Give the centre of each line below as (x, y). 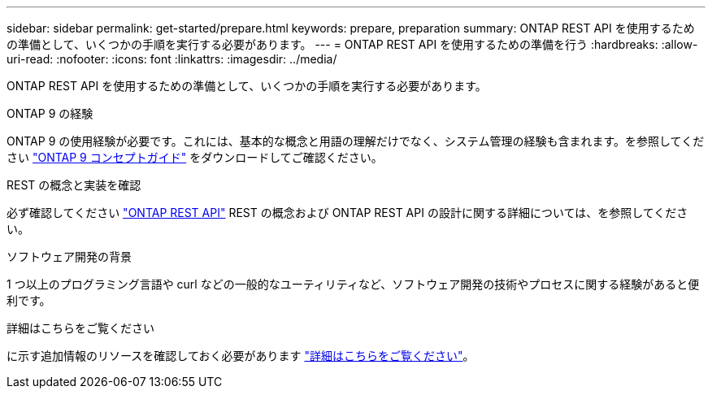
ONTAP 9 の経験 (50, 113)
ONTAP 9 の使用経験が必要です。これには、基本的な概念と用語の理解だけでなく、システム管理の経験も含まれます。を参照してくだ (356, 141)
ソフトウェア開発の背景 (69, 256)
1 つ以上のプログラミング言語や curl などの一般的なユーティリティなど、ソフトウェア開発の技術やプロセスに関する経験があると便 (353, 284)
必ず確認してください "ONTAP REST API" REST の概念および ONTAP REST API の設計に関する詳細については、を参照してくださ (347, 213)
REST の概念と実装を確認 (74, 185)
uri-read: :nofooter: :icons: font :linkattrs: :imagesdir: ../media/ (172, 59)
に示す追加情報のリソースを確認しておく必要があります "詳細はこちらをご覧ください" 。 (241, 356)
